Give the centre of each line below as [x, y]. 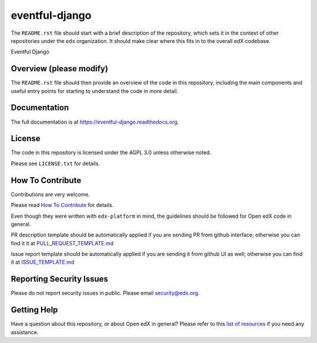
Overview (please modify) [60, 69]
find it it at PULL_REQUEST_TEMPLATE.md [62, 243]
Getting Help [34, 310]
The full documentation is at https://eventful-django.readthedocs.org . [95, 122]
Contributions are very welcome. [50, 194]
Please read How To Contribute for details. [62, 205]
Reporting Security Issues [60, 279]
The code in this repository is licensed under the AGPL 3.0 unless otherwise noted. [111, 152]
